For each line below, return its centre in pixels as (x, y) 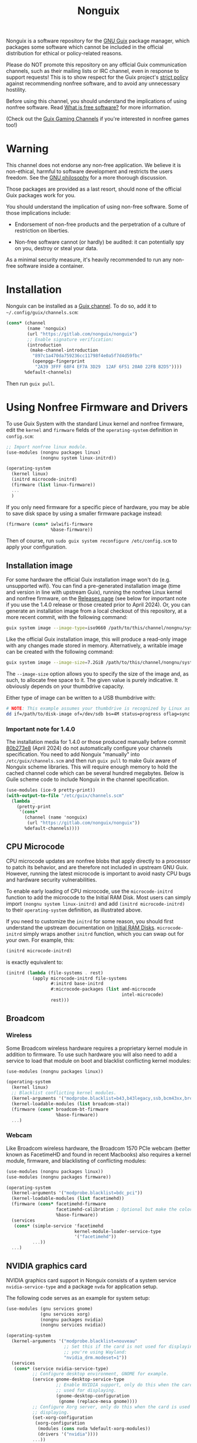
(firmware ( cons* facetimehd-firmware (59, 1204)
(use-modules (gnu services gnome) (50, 1309)
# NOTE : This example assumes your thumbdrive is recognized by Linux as (98, 708)
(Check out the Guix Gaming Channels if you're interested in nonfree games (98, 119)
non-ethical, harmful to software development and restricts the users (89, 171)
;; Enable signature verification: (71, 340)
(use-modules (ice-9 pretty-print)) (51, 790)
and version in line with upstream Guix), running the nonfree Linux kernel (94, 592)
